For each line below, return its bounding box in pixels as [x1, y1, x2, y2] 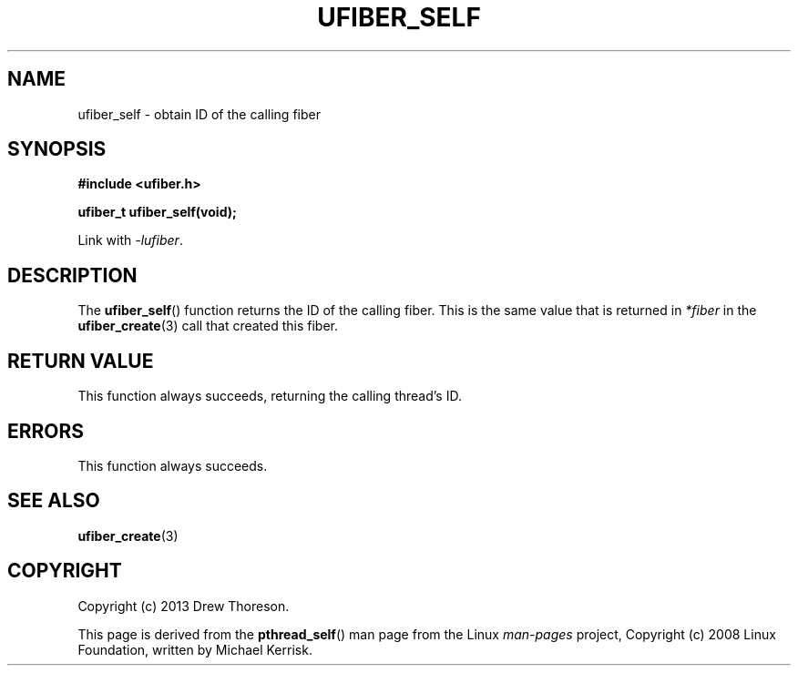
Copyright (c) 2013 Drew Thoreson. [77, 597, 290, 614]
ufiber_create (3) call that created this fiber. [77, 318, 339, 334]
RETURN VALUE [7, 349, 154, 372]
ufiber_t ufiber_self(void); [77, 204, 237, 220]
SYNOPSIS [7, 138, 107, 161]
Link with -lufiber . [77, 232, 183, 249]
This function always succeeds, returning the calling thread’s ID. [77, 388, 462, 404]
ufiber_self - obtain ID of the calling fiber [77, 106, 321, 122]
